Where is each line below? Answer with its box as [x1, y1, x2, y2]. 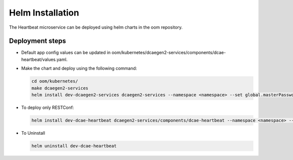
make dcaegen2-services [31, 85, 89, 91]
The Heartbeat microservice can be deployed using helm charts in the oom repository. [9, 24, 183, 30]
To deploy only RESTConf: [21, 105, 74, 110]
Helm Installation [9, 7, 79, 18]
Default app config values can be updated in [21, 50, 111, 55]
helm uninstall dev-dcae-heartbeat [31, 143, 117, 148]
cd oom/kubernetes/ [31, 78, 78, 84]
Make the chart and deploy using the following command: [21, 66, 137, 71]
